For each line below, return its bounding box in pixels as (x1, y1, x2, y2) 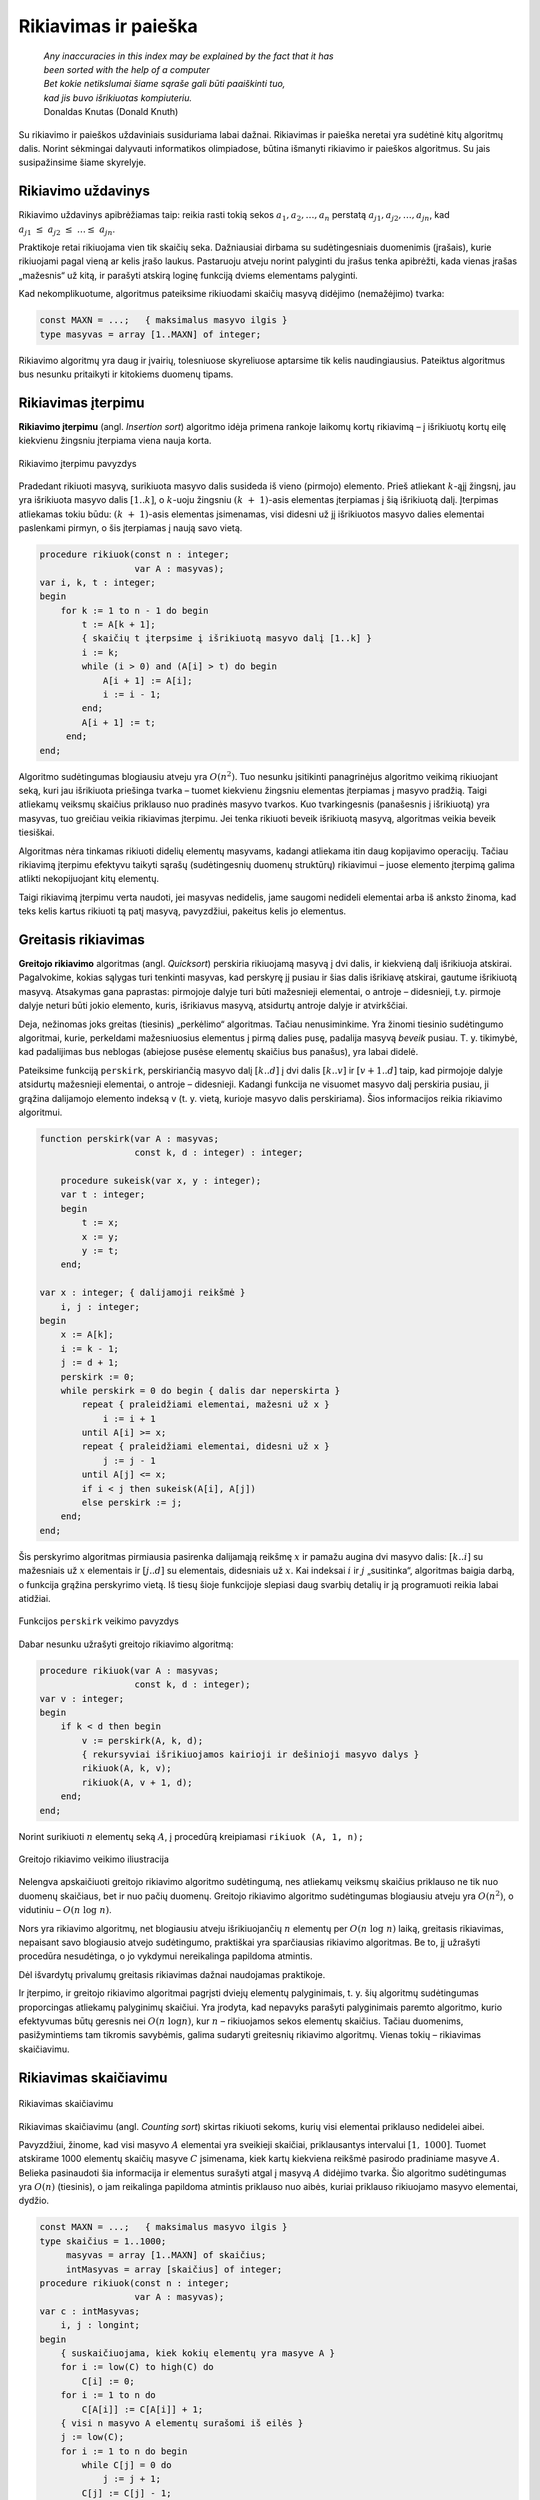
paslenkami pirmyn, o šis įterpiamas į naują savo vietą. (18, 522, 243, 534)
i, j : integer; (60, 1301, 140, 1312)
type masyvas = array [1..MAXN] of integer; (39, 328, 262, 340)
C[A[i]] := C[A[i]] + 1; (81, 2403, 204, 2415)
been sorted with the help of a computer (43, 63, 210, 75)
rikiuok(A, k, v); (81, 1763, 172, 1774)
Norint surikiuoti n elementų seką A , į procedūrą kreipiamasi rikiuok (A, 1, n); (18, 1830, 364, 1842)
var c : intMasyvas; (39, 2305, 140, 2317)
